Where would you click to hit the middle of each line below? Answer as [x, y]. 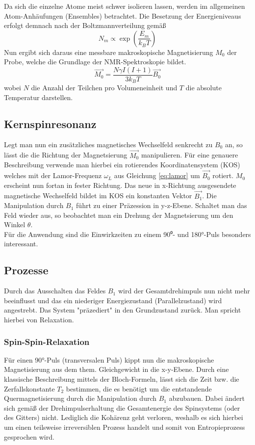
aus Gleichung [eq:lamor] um [157, 175]
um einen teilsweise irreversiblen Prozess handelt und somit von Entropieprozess [125, 427]
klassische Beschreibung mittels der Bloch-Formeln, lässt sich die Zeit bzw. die [122, 379]
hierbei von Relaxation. [39, 320]
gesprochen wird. [29, 436]
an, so [234, 144]
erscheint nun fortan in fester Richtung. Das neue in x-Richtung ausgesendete [120, 185]
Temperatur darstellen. [38, 97]
